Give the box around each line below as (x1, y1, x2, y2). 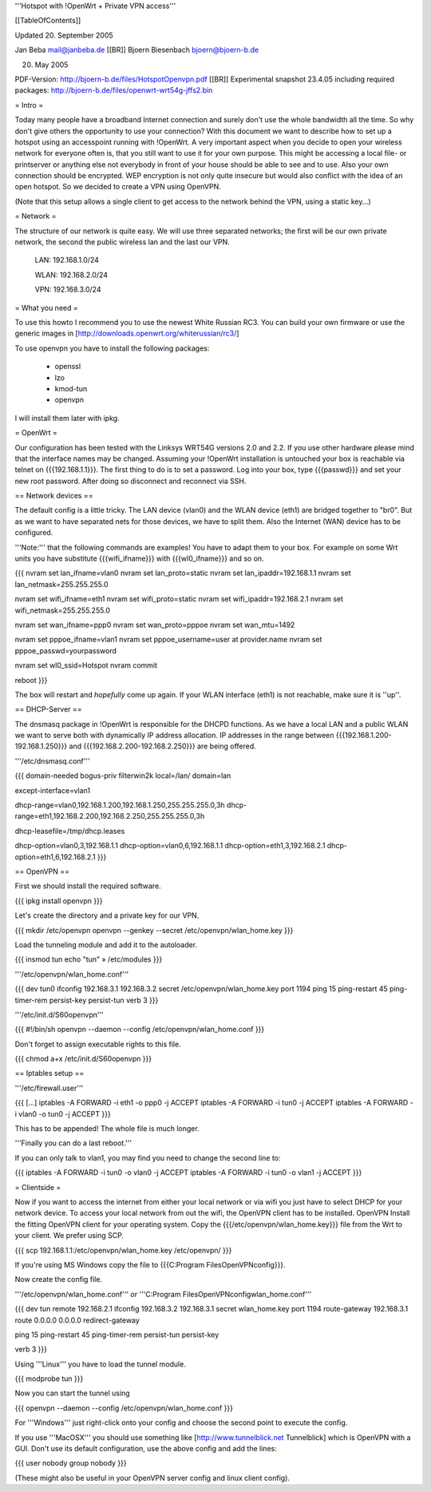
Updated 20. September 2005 (14, 30, 113, 40)
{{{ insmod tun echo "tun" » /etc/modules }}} (14, 954, 163, 964)
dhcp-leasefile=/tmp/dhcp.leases (14, 826, 125, 835)
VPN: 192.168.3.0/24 (34, 284, 101, 295)
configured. (14, 528, 53, 538)
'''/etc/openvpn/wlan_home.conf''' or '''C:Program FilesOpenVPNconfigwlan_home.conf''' (14, 1289, 312, 1299)
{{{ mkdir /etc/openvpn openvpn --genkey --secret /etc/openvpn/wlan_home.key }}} (14, 925, 294, 934)
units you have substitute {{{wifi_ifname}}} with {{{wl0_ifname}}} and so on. (14, 554, 264, 563)
